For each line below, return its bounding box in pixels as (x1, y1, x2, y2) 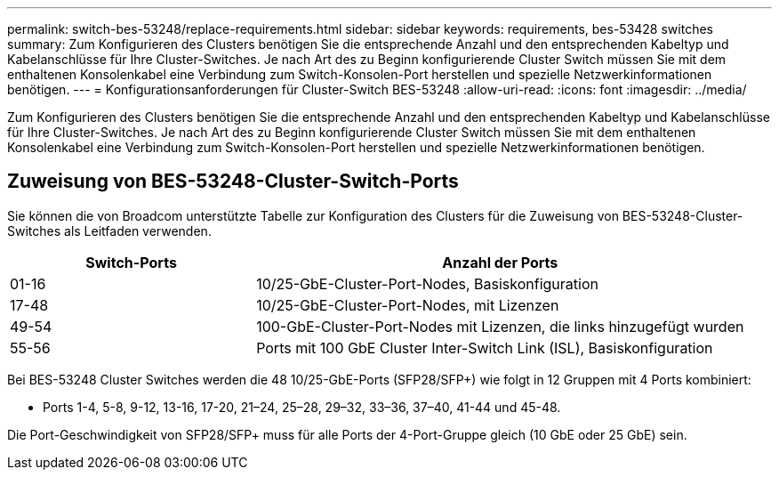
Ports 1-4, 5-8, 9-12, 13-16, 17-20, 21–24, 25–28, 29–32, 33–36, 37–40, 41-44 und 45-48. (43, 399, 561, 415)
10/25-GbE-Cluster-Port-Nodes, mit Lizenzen (256, 295, 559, 314)
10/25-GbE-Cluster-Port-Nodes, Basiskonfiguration (256, 274, 598, 293)
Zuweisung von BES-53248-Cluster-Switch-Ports (7, 170, 459, 193)
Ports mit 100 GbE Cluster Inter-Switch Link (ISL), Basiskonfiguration (256, 338, 713, 357)
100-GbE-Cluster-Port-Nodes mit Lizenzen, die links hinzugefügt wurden (256, 317, 744, 336)
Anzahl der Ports (442, 253, 558, 271)
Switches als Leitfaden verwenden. (7, 222, 212, 238)
